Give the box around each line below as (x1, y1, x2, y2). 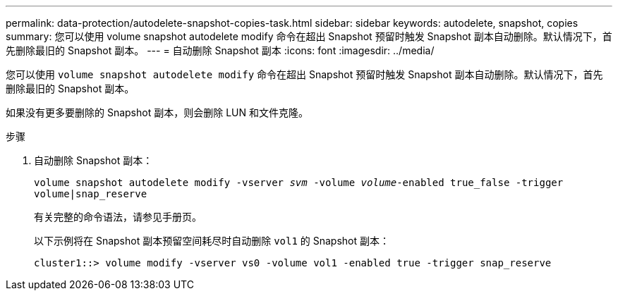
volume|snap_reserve (34, 188, 147, 199)
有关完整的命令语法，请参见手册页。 (34, 211, 202, 223)
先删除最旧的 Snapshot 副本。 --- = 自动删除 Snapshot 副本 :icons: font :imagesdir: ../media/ (6, 44, 435, 56)
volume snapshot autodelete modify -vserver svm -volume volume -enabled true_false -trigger (34, 177, 564, 188)
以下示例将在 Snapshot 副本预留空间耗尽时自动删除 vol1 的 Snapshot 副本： (34, 235, 390, 247)
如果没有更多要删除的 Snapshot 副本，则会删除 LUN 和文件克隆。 (6, 106, 308, 118)
